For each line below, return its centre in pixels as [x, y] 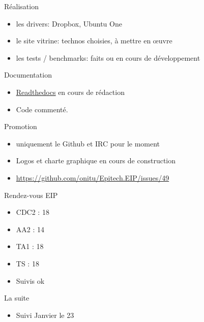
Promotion [21, 126]
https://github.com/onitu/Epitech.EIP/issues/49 [93, 177]
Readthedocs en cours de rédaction [70, 92]
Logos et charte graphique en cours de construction [96, 160]
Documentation [28, 75]
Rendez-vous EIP [31, 195]
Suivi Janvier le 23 [45, 315]
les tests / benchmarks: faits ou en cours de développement [108, 57]
